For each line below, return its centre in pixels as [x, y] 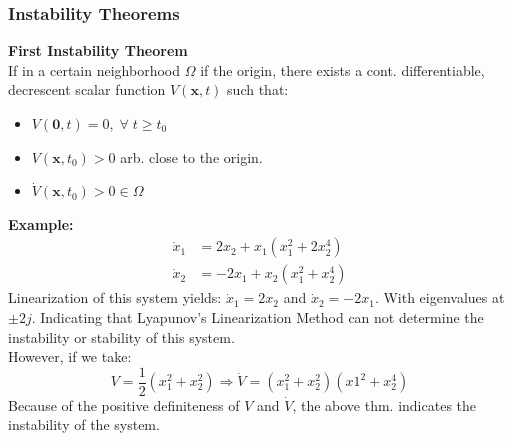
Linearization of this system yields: [115, 297]
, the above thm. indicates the [384, 404]
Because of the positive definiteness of [124, 404]
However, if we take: [70, 356]
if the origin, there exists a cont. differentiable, [342, 69]
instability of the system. [84, 424]
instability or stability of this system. [121, 336]
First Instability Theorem [98, 50]
